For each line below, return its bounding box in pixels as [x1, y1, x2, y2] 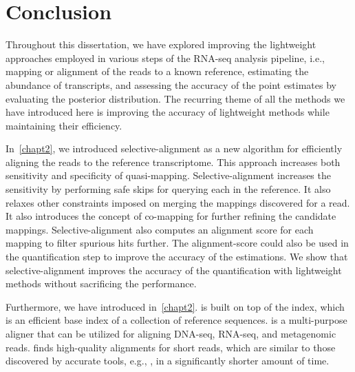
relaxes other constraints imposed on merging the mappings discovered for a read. [6, 195, 350, 209]
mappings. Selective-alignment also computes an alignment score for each [6, 222, 314, 236]
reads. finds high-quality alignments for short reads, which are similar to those [6, 340, 336, 354]
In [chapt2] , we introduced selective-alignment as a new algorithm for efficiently [6, 141, 343, 156]
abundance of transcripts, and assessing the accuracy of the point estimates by [6, 77, 336, 92]
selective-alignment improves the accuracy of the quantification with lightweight [6, 262, 342, 277]
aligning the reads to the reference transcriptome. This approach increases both [6, 154, 341, 169]
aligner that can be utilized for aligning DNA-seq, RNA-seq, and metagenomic [6, 327, 336, 340]
